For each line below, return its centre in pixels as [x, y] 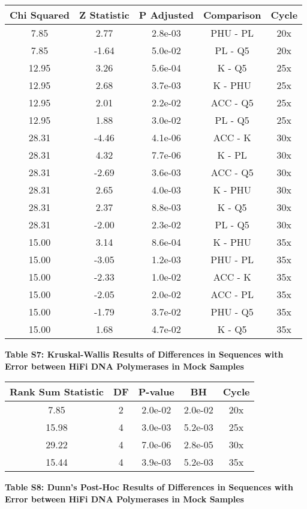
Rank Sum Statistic [57, 392]
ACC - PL [232, 294]
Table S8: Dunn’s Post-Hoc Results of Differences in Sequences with [149, 487]
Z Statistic [104, 15]
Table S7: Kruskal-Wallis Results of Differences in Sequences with [144, 354]
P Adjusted [166, 15]
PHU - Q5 [232, 312]
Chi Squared [40, 15]
